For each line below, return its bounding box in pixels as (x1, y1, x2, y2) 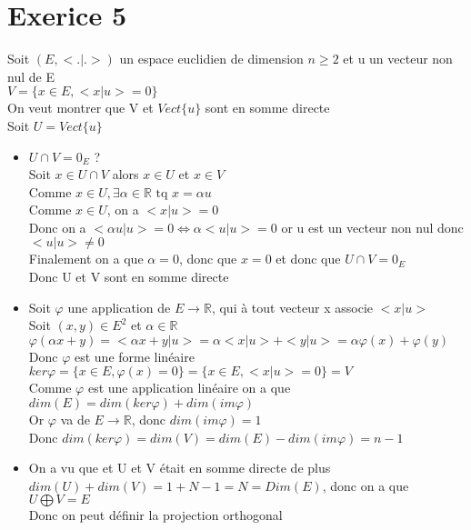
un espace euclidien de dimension (119, 49, 304, 68)
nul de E (7, 66, 55, 85)
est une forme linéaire (74, 346, 195, 365)
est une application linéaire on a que (87, 378, 291, 397)
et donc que (276, 249, 341, 268)
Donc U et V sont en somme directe (28, 267, 229, 286)
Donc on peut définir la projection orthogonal (28, 505, 283, 525)
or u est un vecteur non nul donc (281, 217, 464, 236)
